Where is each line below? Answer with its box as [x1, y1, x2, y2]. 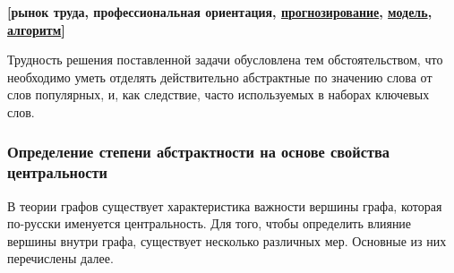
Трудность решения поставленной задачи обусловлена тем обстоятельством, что [7, 50, 443, 69]
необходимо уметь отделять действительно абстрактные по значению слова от [7, 67, 433, 86]
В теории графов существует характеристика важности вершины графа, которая [7, 196, 442, 215]
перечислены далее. [7, 249, 114, 268]
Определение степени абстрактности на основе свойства [7, 141, 390, 163]
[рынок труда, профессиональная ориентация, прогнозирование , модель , [7, 3, 433, 21]
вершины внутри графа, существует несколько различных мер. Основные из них [7, 231, 447, 250]
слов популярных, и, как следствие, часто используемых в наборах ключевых [7, 85, 430, 104]
